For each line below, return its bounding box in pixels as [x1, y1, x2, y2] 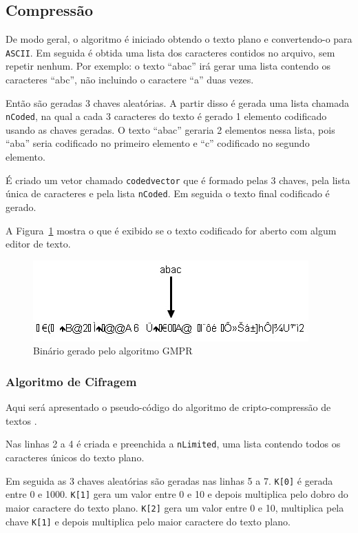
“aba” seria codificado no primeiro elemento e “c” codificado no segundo [6, 136, 310, 150]
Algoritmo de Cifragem [6, 372, 137, 390]
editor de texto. [6, 237, 71, 251]
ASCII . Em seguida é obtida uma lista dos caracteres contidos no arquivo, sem [6, 45, 335, 59]
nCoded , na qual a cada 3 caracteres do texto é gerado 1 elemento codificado [6, 109, 327, 123]
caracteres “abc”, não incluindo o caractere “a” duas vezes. [6, 72, 254, 87]
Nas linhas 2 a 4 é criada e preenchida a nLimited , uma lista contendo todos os [6, 436, 341, 451]
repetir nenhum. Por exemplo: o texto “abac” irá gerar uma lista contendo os [6, 59, 330, 73]
